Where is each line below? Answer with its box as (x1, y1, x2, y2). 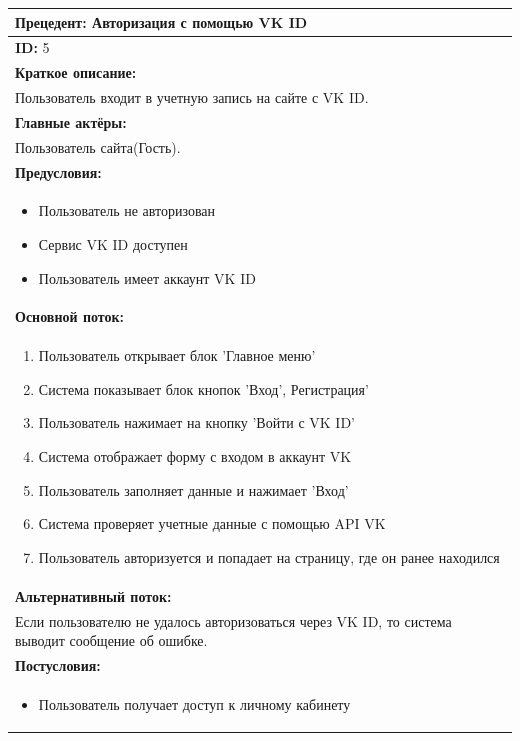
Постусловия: (15, 654, 101, 675)
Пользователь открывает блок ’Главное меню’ (38, 345, 316, 366)
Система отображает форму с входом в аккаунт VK (38, 446, 352, 467)
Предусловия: (15, 161, 102, 182)
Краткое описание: (15, 62, 137, 83)
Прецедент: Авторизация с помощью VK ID (15, 11, 308, 32)
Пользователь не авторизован (38, 200, 216, 221)
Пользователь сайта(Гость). (15, 136, 181, 157)
